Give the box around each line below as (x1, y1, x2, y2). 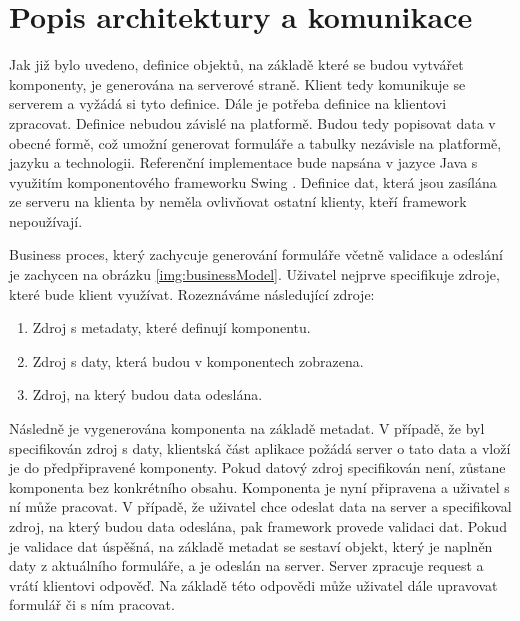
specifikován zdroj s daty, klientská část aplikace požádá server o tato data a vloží (9, 437, 511, 458)
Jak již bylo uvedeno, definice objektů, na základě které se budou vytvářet (9, 54, 464, 75)
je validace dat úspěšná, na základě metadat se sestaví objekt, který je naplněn (9, 535, 493, 556)
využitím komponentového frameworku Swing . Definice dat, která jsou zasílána (9, 171, 497, 192)
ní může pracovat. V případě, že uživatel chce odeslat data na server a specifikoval (9, 496, 512, 517)
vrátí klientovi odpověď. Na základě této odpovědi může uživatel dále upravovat (9, 574, 498, 595)
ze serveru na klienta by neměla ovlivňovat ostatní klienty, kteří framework (9, 191, 467, 212)
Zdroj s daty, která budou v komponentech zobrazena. (32, 350, 364, 371)
